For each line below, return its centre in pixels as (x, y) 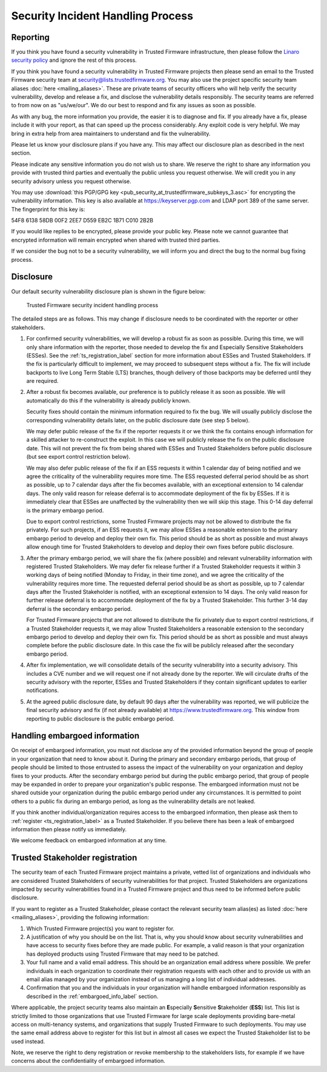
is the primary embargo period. (65, 510)
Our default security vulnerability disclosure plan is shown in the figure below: (108, 291)
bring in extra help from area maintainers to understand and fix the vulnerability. (111, 133)
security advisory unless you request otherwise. (71, 181)
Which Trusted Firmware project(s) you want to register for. (101, 928)
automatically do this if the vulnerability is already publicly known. (108, 401)
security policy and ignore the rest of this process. (74, 60)
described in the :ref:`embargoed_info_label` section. (92, 996)
